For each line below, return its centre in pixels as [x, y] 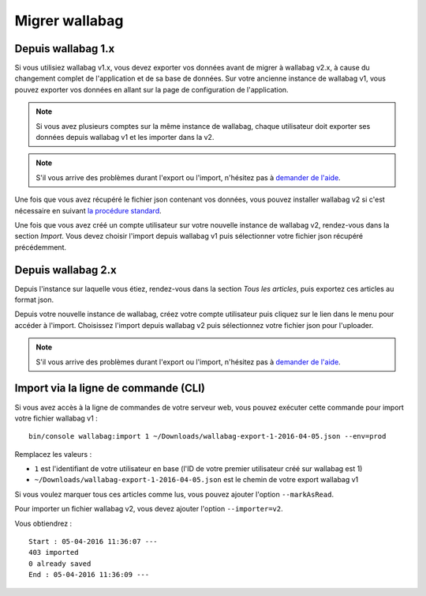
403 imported [54, 553]
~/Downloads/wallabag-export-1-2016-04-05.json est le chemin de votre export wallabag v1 [196, 480]
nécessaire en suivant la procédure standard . [88, 210]
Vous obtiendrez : [43, 523]
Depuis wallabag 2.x [66, 270]
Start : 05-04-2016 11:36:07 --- [93, 542]
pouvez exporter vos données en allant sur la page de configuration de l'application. [151, 89]
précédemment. [41, 247]
